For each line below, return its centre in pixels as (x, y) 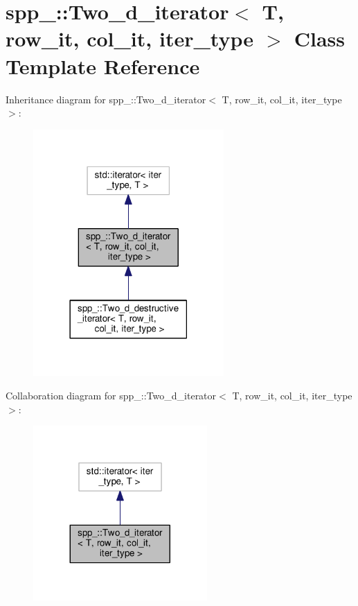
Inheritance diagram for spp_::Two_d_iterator (106, 99)
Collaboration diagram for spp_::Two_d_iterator (111, 396)
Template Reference (103, 66)
